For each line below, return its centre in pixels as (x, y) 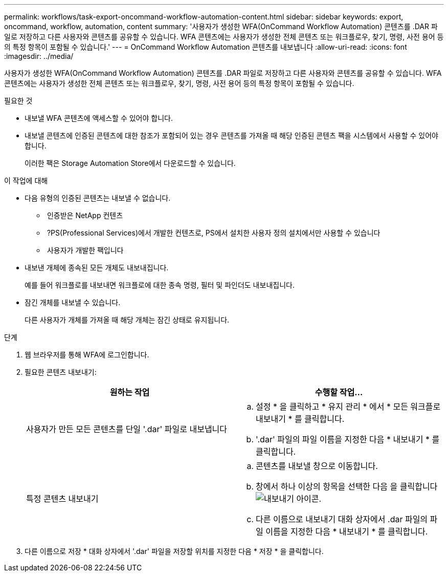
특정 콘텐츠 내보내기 (62, 499)
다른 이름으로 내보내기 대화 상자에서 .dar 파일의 (342, 519)
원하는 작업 (130, 392)
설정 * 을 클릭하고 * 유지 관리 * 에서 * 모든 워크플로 (348, 407)
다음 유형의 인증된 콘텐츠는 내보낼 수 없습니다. (98, 198)
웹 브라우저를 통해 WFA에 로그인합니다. (87, 355)
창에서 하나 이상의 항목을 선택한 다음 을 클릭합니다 (347, 486)
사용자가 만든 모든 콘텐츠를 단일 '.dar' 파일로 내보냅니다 (127, 429)
